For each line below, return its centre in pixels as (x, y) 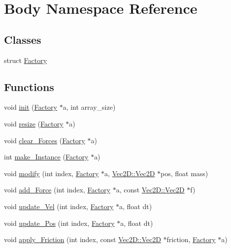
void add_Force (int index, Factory (57, 190)
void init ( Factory (31, 107)
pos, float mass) (184, 173)
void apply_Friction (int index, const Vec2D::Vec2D (82, 239)
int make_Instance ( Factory (46, 157)
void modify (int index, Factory (51, 173)
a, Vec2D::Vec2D (130, 173)
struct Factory (26, 60)
